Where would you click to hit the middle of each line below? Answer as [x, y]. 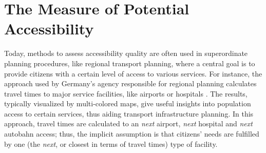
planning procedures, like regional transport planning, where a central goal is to [130, 63]
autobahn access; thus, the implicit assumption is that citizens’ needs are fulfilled [132, 134]
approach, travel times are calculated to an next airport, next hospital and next [128, 123]
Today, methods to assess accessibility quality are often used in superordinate [126, 53]
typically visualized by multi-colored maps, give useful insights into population [128, 103]
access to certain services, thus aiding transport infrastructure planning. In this [129, 113]
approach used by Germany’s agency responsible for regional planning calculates [130, 83]
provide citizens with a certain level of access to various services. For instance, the [133, 73]
